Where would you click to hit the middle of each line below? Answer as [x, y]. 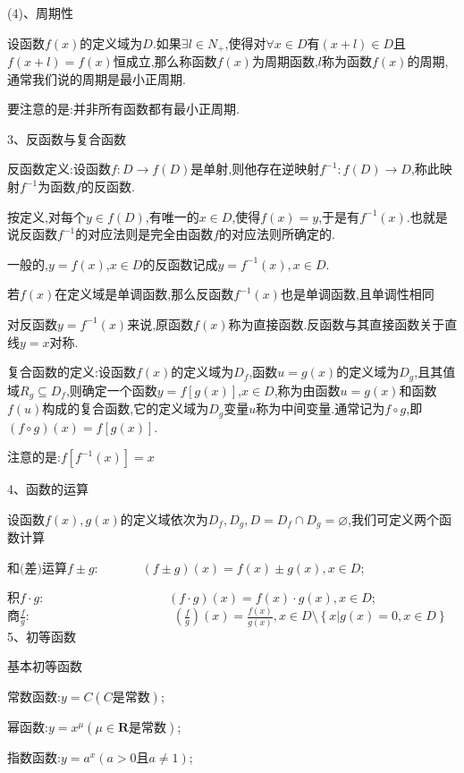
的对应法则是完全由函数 [144, 234]
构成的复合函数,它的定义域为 [126, 408]
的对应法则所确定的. [277, 234]
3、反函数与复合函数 [67, 138]
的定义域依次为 [164, 518]
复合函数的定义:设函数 [72, 372]
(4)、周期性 [40, 13]
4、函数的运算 [48, 489]
